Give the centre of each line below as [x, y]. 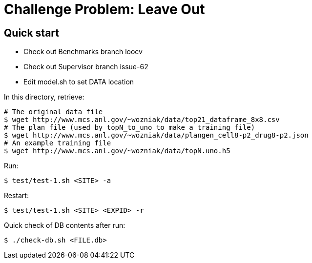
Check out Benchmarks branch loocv [83, 52]
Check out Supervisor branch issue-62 [86, 67]
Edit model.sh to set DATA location [79, 82]
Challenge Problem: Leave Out [104, 9]
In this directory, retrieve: [44, 97]
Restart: [16, 196]
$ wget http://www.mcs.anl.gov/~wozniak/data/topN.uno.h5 [117, 151]
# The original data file [53, 112]
